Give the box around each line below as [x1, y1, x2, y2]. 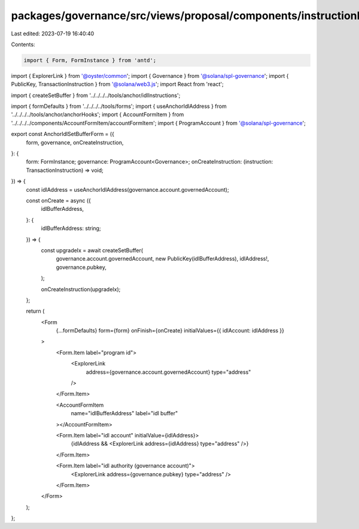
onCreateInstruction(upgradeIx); [41, 285, 121, 293]
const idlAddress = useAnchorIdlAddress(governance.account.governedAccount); [26, 186, 230, 193]
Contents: [11, 41, 35, 48]
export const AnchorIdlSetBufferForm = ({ [11, 131, 115, 138]
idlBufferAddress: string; [41, 225, 101, 232]
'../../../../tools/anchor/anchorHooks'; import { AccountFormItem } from [11, 111, 184, 118]
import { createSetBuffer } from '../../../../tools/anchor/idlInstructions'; [11, 92, 181, 99]
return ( [26, 307, 45, 315]
